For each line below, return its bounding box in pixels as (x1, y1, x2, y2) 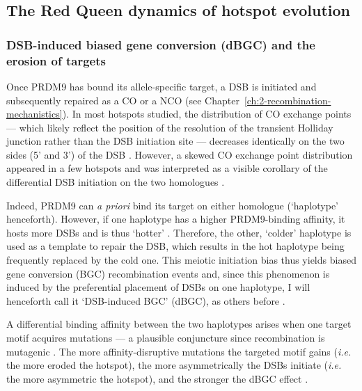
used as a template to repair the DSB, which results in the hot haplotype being (6, 239, 345, 253)
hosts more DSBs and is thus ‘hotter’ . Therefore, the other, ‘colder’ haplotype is (6, 225, 352, 239)
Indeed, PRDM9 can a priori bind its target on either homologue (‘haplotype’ (6, 198, 339, 212)
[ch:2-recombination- (244, 93, 331, 107)
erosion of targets (6, 51, 106, 69)
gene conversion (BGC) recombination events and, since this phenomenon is (6, 266, 330, 280)
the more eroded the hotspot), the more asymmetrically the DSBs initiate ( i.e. (6, 358, 342, 372)
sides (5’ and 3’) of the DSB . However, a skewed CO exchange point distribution (6, 147, 353, 161)
